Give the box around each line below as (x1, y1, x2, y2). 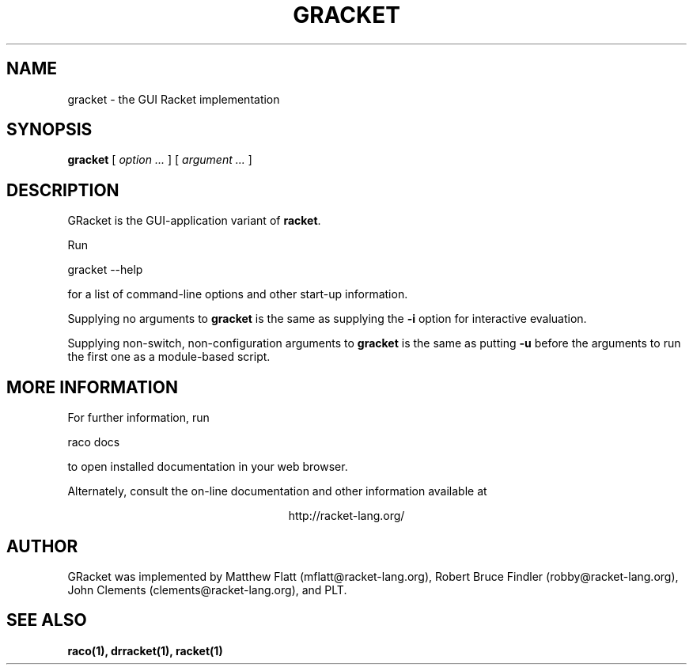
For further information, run (67, 411, 210, 425)
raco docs (67, 435, 120, 449)
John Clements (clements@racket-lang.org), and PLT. (67, 582, 347, 597)
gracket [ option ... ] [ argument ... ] (67, 153, 252, 167)
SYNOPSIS (6, 119, 93, 140)
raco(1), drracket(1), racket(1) (67, 643, 223, 658)
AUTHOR (6, 536, 78, 556)
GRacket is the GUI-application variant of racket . (67, 214, 321, 228)
